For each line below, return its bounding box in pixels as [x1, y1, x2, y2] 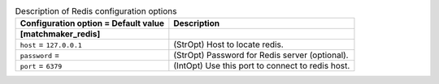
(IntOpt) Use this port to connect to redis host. [173, 61, 350, 72]
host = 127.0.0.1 [20, 39, 83, 50]
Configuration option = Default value [20, 18, 165, 29]
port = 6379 [20, 61, 63, 72]
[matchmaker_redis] [20, 28, 101, 40]
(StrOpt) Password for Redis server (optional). [173, 49, 349, 61]
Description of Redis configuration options [15, 6, 177, 17]
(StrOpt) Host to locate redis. [173, 39, 284, 50]
